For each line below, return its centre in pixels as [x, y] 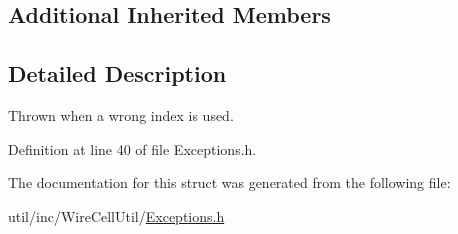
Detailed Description [117, 73]
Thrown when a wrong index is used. [121, 114]
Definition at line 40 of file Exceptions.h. [132, 148]
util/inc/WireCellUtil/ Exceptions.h [116, 215]
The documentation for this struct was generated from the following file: [229, 182]
